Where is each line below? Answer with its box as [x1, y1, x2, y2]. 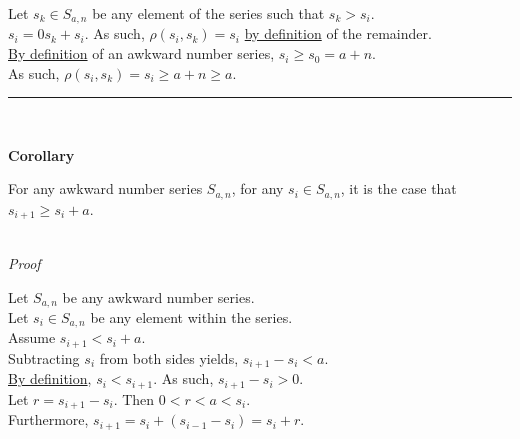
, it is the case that [340, 178, 457, 199]
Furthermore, [8, 409, 89, 430]
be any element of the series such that [92, 3, 325, 23]
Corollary [8, 144, 75, 165]
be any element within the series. [90, 306, 293, 327]
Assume [8, 327, 56, 348]
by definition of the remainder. [244, 23, 432, 44]
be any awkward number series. [62, 286, 255, 307]
